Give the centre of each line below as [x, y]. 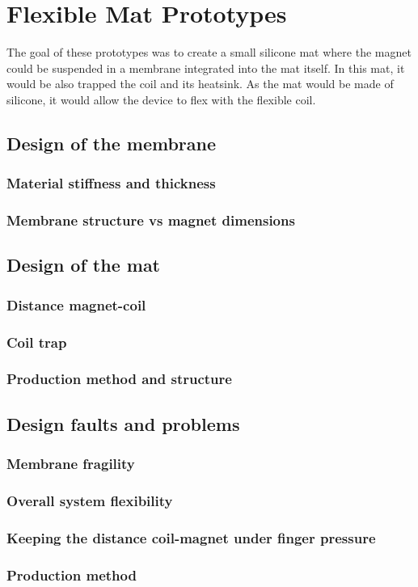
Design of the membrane [111, 143]
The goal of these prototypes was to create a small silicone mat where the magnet [209, 52]
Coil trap [37, 342]
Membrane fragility [71, 463]
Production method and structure [119, 379]
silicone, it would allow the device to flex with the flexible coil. [161, 99]
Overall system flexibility [90, 500]
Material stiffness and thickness [111, 183]
